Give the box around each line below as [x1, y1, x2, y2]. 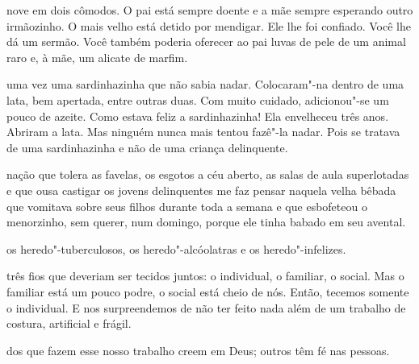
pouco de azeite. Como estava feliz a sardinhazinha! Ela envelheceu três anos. [6, 107, 389, 124]
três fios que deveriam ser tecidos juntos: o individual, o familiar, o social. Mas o [6, 267, 404, 284]
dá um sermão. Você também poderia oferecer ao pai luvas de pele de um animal [6, 33, 406, 50]
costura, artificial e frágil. [6, 315, 132, 332]
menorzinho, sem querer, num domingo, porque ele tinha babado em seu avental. [6, 213, 406, 230]
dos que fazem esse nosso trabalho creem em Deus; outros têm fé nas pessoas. [6, 341, 390, 358]
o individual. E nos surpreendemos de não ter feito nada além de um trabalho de [6, 299, 406, 316]
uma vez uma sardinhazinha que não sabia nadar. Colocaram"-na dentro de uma [6, 76, 404, 93]
